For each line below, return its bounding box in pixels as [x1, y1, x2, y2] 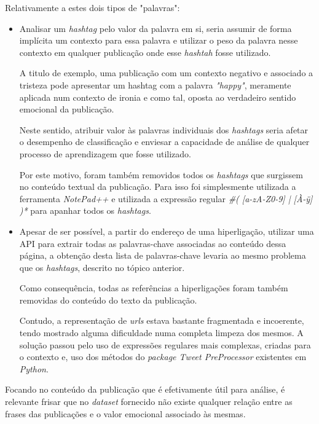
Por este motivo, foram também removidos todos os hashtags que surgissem [19, 168, 303, 181]
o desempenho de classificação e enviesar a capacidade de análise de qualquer [19, 135, 310, 148]
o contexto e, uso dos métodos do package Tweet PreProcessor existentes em [19, 350, 307, 363]
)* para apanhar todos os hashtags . [19, 204, 151, 217]
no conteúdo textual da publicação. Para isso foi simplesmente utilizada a [19, 180, 296, 193]
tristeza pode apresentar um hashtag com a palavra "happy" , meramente [19, 78, 291, 91]
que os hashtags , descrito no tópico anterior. [19, 261, 185, 273]
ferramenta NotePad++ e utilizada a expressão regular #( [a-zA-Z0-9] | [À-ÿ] [19, 192, 313, 205]
